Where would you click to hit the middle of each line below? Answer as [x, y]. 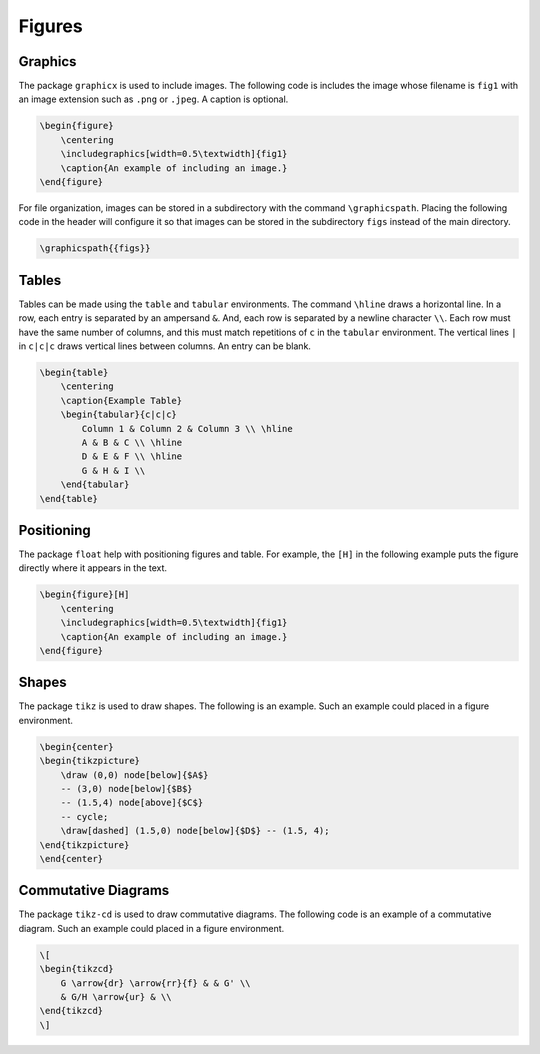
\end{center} [71, 858]
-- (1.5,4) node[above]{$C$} [132, 803]
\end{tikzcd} [71, 1011]
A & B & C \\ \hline [132, 442]
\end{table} [69, 498]
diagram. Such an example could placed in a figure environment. [151, 928]
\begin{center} [76, 746]
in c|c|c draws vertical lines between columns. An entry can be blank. [165, 346]
